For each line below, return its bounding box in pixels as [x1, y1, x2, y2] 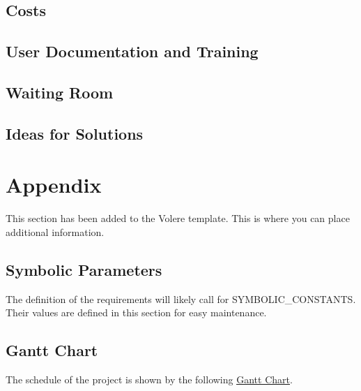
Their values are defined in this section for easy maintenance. [6, 305, 267, 320]
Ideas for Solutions [6, 122, 144, 144]
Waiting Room [6, 81, 114, 103]
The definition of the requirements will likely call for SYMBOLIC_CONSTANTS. [6, 291, 356, 306]
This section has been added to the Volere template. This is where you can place [6, 211, 350, 226]
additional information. [6, 224, 105, 239]
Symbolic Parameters [6, 258, 162, 280]
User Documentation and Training [6, 40, 259, 62]
